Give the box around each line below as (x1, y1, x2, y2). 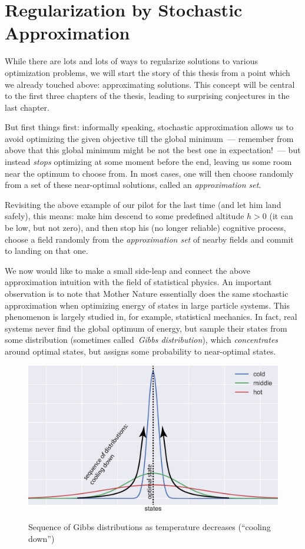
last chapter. (5, 101, 49, 113)
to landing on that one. (5, 244, 88, 257)
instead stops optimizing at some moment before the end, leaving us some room (5, 156, 292, 168)
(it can (269, 210, 293, 222)
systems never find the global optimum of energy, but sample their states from (5, 322, 287, 334)
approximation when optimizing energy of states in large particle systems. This (5, 299, 290, 311)
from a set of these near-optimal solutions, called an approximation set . (5, 178, 261, 191)
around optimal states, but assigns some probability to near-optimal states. (5, 345, 276, 357)
